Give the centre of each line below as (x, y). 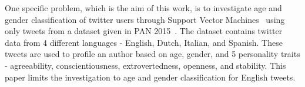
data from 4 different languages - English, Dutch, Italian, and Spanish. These (144, 42)
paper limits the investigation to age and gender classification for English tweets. (150, 77)
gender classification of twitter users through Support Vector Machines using (145, 19)
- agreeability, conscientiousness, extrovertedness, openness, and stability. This (145, 65)
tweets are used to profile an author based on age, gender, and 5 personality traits (152, 54)
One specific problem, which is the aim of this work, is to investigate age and (143, 8)
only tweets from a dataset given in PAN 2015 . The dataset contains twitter (144, 31)
